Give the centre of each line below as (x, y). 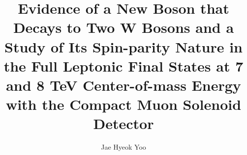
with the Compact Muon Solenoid (123, 104)
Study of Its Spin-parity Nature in (123, 46)
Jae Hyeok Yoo (123, 147)
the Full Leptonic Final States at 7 (123, 65)
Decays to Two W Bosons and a (123, 27)
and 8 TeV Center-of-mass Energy (123, 85)
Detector (123, 123)
